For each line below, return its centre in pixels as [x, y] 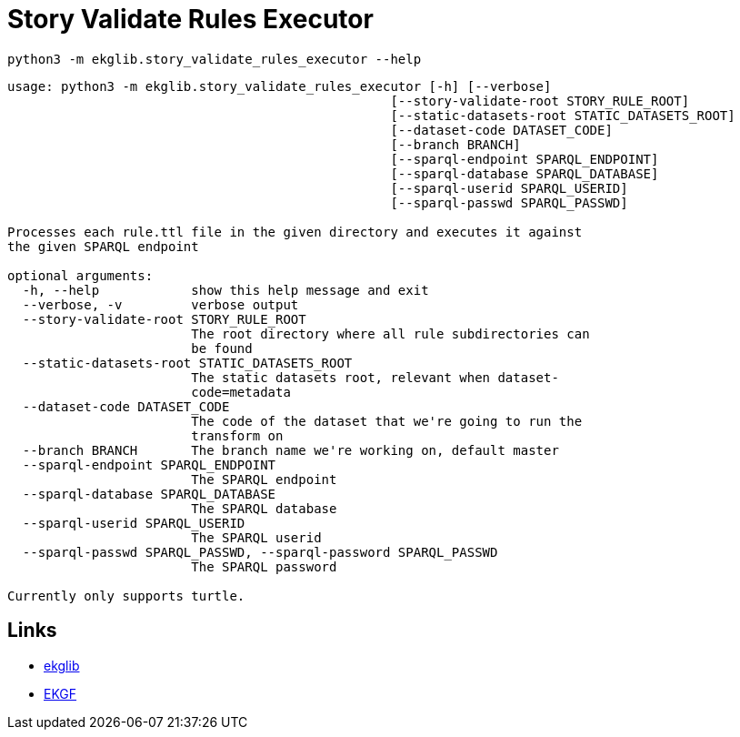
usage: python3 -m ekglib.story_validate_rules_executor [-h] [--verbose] [280, 86]
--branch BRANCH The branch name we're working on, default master [290, 450]
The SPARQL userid [256, 537]
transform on [237, 435]
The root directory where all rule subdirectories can [390, 333]
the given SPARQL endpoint [103, 246]
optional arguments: [80, 275]
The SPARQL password [264, 566]
